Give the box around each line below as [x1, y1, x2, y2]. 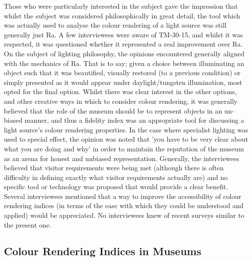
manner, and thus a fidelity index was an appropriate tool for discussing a [24, 115, 244, 125]
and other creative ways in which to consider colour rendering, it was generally [4, 96, 237, 106]
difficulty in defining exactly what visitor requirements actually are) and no [4, 172, 228, 182]
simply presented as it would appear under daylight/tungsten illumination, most [4, 77, 242, 87]
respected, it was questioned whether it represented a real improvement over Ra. [4, 39, 243, 49]
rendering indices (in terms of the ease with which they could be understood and [4, 200, 244, 211]
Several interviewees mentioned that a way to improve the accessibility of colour [4, 191, 241, 201]
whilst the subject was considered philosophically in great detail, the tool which [4, 10, 240, 20]
